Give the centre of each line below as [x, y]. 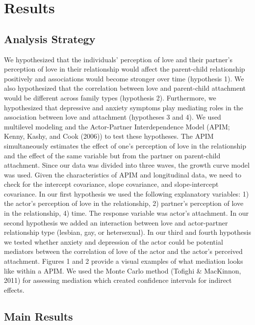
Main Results [38, 316]
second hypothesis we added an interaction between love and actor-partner [116, 222]
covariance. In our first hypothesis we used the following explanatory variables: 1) [127, 193]
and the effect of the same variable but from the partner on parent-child [112, 155]
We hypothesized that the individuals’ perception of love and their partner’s [118, 59]
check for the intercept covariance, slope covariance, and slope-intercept [111, 184]
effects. [14, 289]
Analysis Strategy [50, 38]
